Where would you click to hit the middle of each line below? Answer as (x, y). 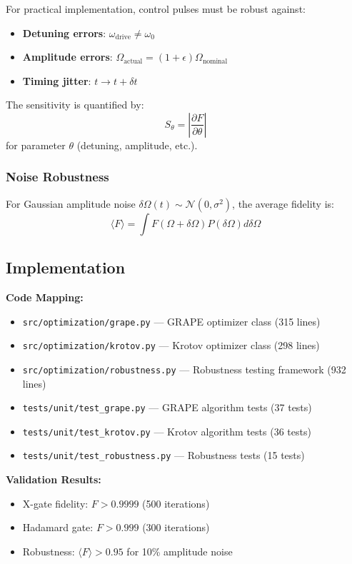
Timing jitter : (57, 80)
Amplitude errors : (67, 57)
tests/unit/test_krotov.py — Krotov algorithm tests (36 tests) (167, 431)
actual (133, 61)
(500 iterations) (176, 503)
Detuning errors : (64, 32)
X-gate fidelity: (55, 503)
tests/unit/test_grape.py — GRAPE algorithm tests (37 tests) (167, 407)
